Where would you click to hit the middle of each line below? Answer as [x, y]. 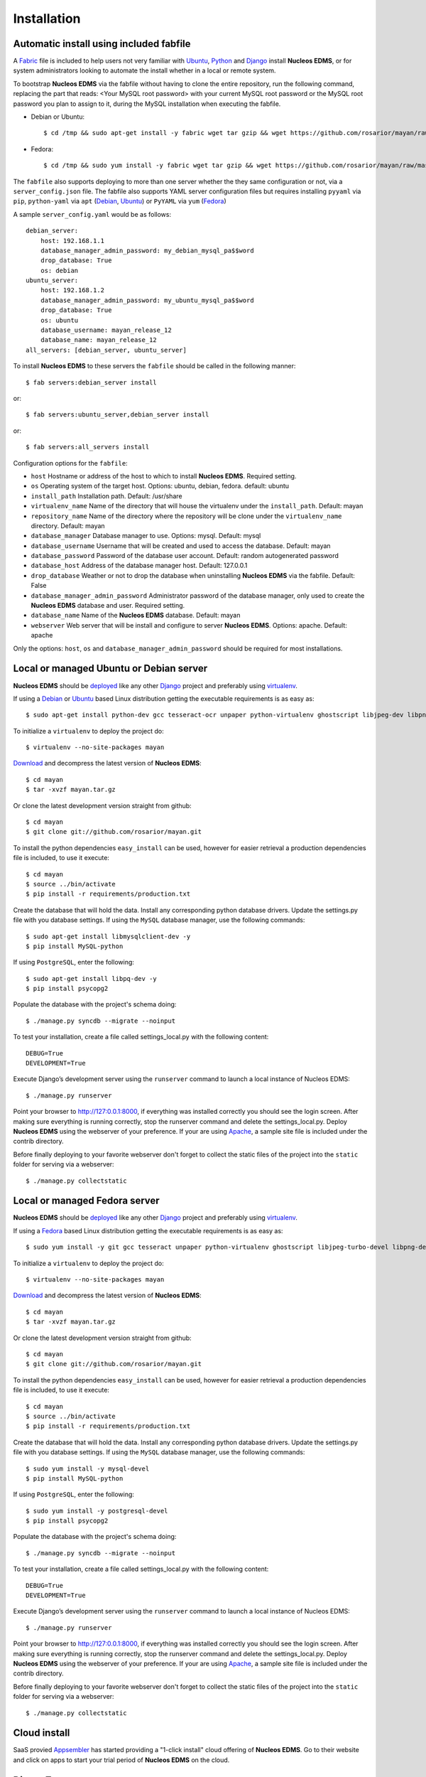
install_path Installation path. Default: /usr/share [106, 496]
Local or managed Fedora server [86, 1201]
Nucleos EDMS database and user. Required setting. [108, 606]
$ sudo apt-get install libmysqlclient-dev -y [108, 936]
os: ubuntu [59, 320]
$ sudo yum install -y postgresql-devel [97, 1511]
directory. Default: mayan [68, 525]
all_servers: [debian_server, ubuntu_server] [106, 350]
